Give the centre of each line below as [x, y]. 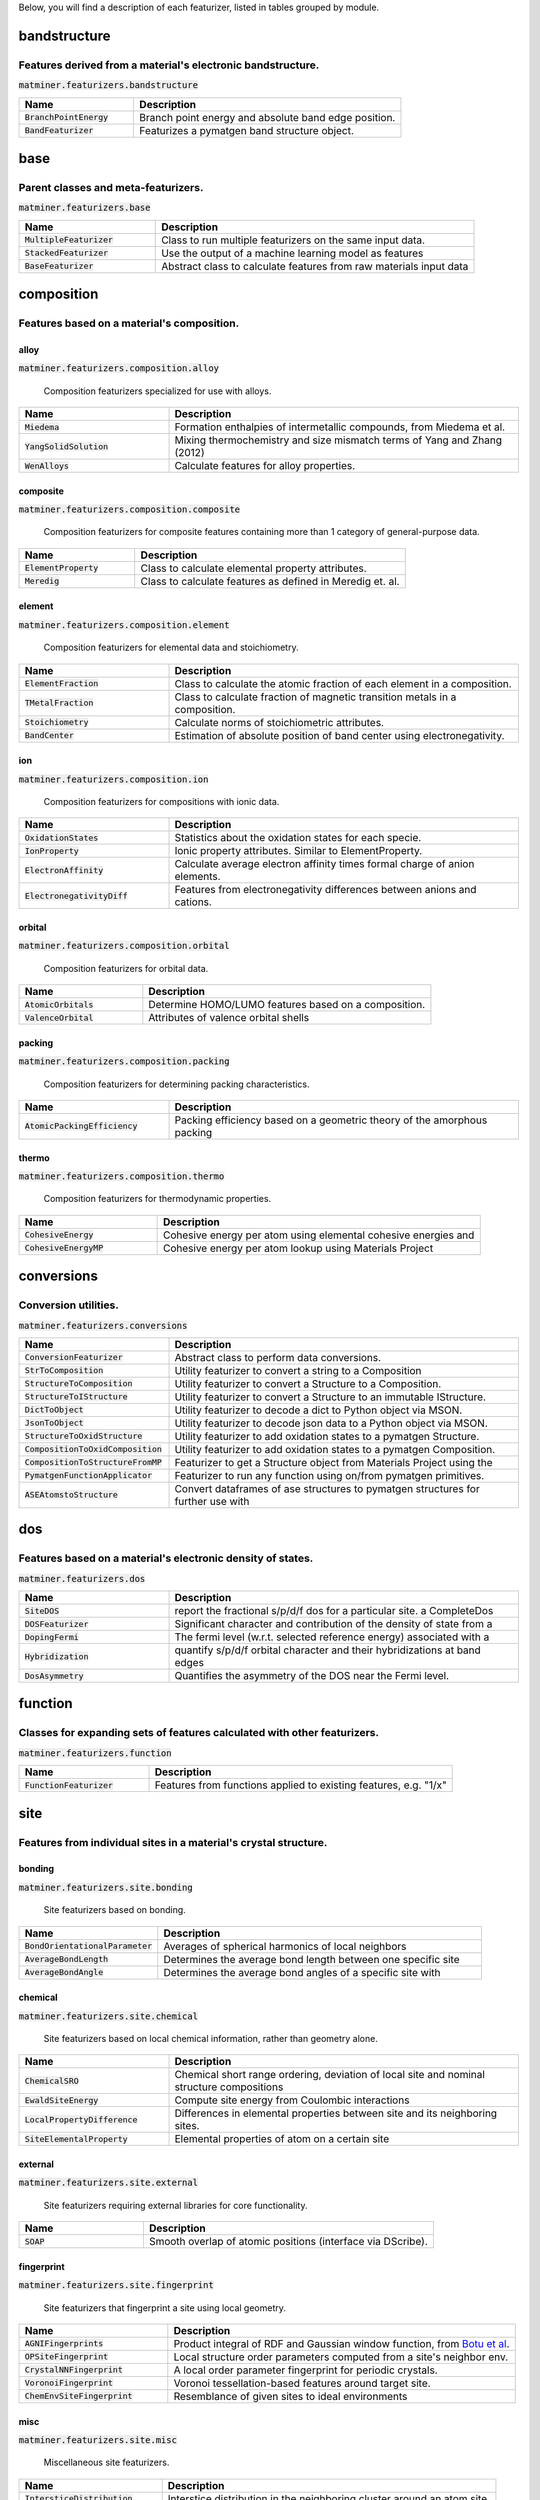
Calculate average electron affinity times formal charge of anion [324, 864]
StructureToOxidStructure [83, 1436]
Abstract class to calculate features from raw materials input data [315, 266]
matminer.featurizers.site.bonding [106, 1887]
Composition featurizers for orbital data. [126, 968]
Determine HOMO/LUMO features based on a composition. [287, 1005]
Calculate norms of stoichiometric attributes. [279, 722]
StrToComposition [64, 1370]
